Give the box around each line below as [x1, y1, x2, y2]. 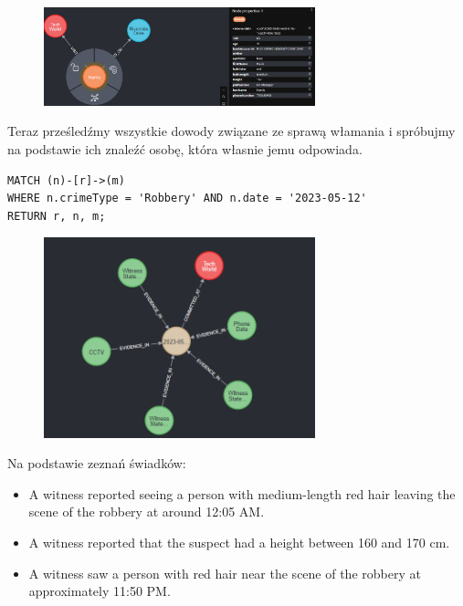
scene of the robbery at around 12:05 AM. [28, 502, 265, 521]
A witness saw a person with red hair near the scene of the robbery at [28, 563, 421, 582]
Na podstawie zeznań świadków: [7, 454, 186, 473]
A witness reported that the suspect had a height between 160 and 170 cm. [28, 532, 450, 551]
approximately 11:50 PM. [28, 581, 171, 601]
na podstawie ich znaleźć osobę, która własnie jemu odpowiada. [7, 140, 363, 158]
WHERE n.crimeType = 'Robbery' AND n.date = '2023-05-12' [7, 192, 367, 205]
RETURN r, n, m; [7, 209, 106, 223]
